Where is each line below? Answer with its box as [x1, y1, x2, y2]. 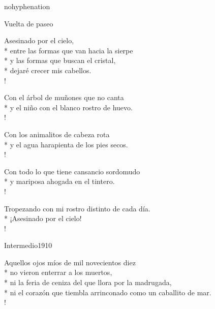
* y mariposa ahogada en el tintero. [4, 176, 115, 187]
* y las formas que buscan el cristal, [4, 55, 116, 66]
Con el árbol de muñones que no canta [4, 92, 124, 103]
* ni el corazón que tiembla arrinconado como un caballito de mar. [4, 287, 211, 297]
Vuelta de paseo [4, 18, 53, 28]
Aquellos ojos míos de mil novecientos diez [4, 257, 136, 267]
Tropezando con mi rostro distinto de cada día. [4, 203, 150, 213]
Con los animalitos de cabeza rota [4, 129, 110, 139]
